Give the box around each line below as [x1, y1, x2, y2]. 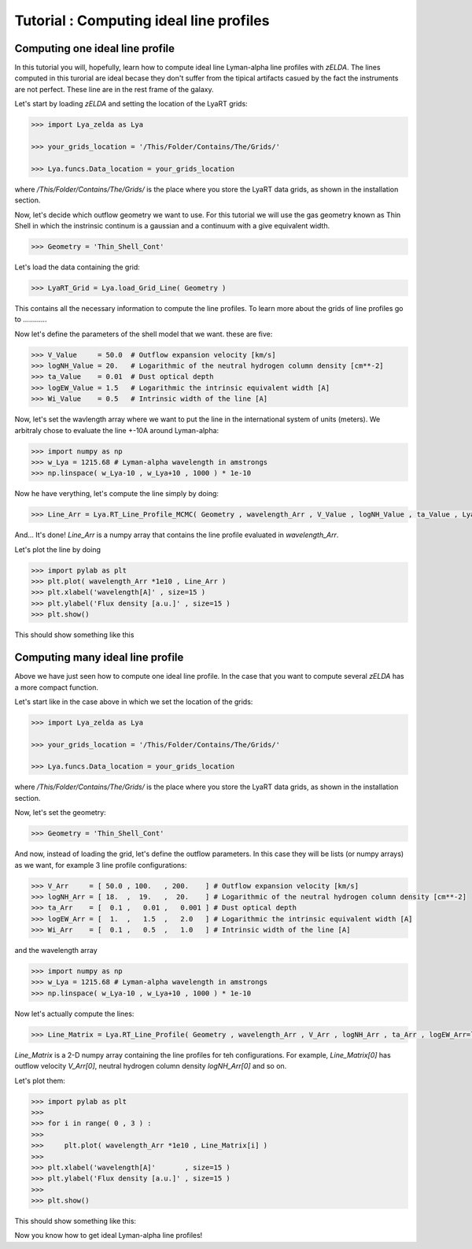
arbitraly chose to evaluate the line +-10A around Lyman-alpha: [14, 425, 219, 435]
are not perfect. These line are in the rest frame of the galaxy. [14, 84, 214, 94]
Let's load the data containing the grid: [14, 262, 141, 272]
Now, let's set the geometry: [14, 808, 106, 817]
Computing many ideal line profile [14, 650, 184, 665]
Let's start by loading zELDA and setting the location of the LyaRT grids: [14, 99, 248, 109]
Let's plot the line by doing [14, 544, 101, 554]
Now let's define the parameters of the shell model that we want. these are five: [14, 329, 273, 339]
